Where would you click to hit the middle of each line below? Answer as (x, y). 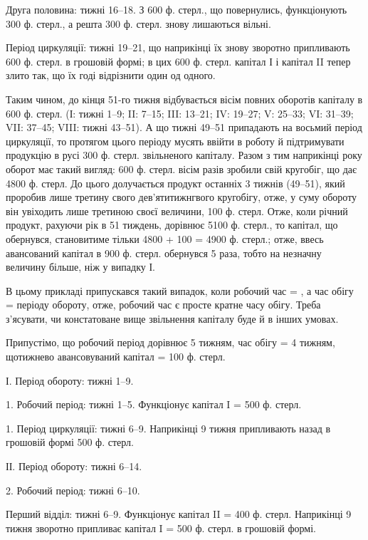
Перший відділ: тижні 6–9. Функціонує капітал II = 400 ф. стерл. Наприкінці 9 (179, 514)
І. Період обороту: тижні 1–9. (70, 380)
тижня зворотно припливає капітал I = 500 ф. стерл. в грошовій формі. (161, 528)
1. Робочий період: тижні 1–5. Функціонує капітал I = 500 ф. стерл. (154, 404)
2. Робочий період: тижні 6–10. (73, 490)
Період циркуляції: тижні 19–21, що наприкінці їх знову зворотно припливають (178, 47)
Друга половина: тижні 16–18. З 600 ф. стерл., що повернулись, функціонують (177, 9)
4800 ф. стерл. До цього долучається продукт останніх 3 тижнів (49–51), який (175, 183)
